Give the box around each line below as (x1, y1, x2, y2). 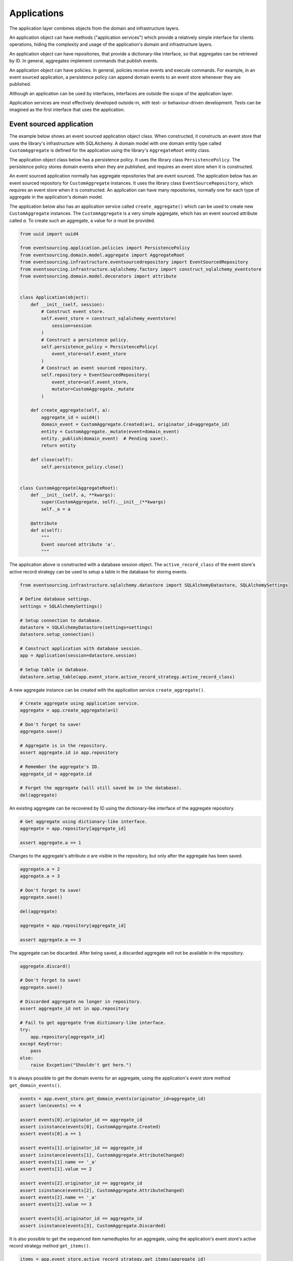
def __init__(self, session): (30, 302, 105, 307)
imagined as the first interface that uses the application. (9, 106, 125, 113)
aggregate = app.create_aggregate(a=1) (20, 708, 118, 713)
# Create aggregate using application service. (20, 700, 139, 706)
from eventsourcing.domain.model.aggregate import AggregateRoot (20, 252, 185, 258)
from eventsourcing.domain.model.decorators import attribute (20, 273, 177, 279)
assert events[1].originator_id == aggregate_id (20, 1145, 142, 1151)
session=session (51, 323, 92, 328)
